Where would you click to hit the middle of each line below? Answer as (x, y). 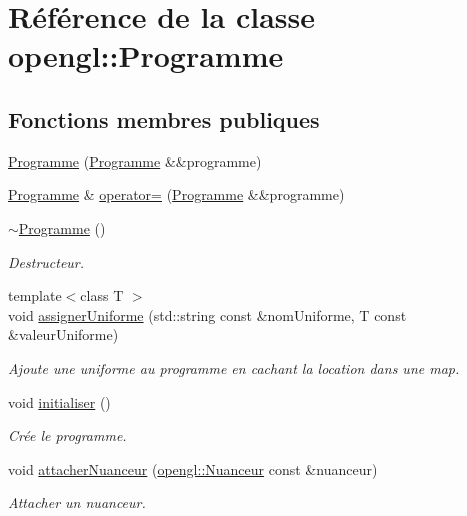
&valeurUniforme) (63, 334)
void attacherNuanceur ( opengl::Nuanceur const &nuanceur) (193, 468)
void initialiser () (59, 401)
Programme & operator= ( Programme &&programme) (176, 194)
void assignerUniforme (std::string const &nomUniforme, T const (207, 314)
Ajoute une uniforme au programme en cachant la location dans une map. (234, 367)
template (35, 295)
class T (102, 295)
